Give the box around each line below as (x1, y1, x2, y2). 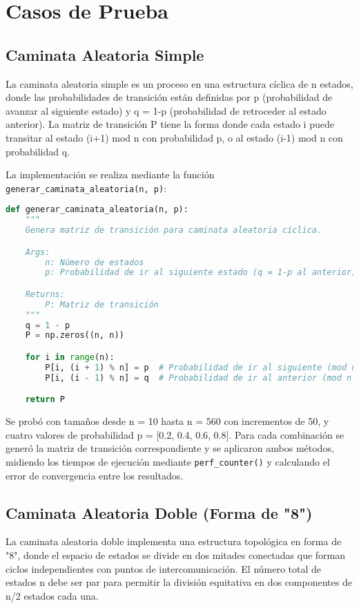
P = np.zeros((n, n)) (25, 330, 124, 341)
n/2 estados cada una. (6, 588, 99, 602)
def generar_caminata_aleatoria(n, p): (6, 205, 188, 215)
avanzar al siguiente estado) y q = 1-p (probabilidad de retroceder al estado (6, 103, 327, 117)
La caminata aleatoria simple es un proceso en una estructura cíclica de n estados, (6, 76, 353, 91)
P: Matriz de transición (45, 299, 159, 310)
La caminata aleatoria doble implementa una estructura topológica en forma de (6, 534, 342, 549)
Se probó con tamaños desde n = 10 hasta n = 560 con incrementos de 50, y (6, 414, 329, 428)
